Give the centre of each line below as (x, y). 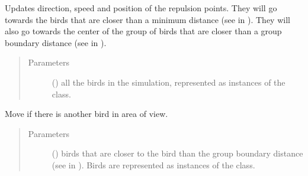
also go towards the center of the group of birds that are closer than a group (143, 31)
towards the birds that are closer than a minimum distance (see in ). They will (147, 19)
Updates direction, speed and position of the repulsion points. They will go (141, 8)
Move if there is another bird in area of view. (86, 114)
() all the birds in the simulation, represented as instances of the (169, 82)
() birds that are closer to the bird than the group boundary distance (177, 153)
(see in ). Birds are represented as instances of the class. (153, 164)
